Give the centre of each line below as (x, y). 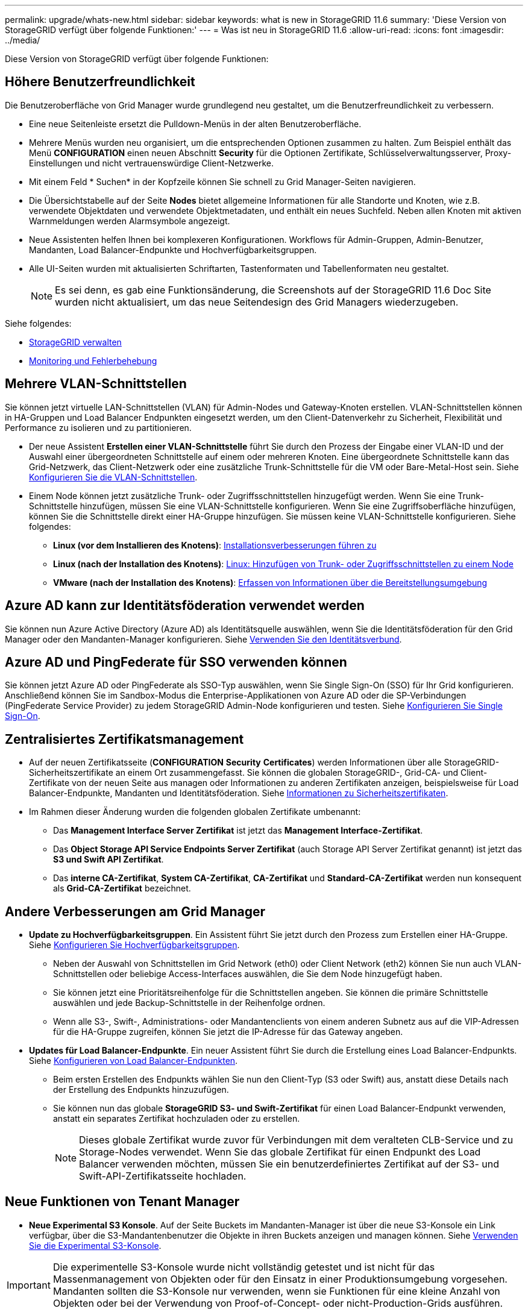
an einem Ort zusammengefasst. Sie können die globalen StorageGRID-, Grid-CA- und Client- (301, 773)
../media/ (23, 40)
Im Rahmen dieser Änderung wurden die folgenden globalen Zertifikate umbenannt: (195, 812)
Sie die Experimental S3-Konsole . (95, 1245)
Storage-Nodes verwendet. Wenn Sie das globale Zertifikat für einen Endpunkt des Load (280, 1152)
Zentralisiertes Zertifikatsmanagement (124, 739)
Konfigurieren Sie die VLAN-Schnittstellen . (113, 477)
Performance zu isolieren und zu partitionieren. (98, 427)
